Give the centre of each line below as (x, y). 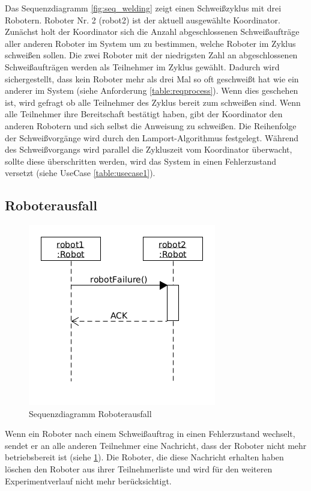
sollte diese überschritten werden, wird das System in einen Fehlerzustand (140, 161)
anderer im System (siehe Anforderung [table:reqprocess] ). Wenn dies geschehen (152, 90)
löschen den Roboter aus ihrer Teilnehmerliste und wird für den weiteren (139, 469)
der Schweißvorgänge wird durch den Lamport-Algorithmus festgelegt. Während (152, 137)
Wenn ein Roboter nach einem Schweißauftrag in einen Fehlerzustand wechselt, (150, 434)
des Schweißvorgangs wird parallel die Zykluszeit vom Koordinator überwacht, (149, 149)
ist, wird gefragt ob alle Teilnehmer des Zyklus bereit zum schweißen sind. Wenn (153, 102)
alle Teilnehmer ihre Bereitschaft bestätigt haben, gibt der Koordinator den (144, 114)
